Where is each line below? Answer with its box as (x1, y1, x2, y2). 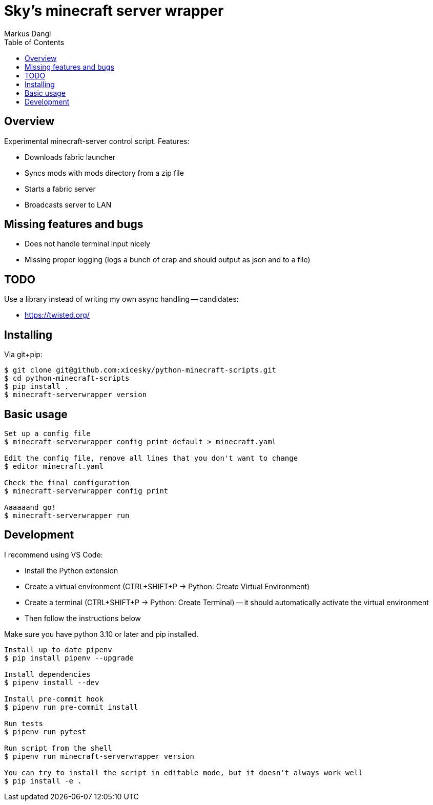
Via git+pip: (4, 350, 43, 359)
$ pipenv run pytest (4, 727, 87, 736)
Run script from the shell (4, 744, 112, 752)
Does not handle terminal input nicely (25, 239, 151, 249)
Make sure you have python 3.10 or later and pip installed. (4, 629, 198, 638)
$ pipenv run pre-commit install (4, 703, 138, 711)
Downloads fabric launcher (25, 152, 116, 161)
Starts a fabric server (25, 184, 96, 193)
